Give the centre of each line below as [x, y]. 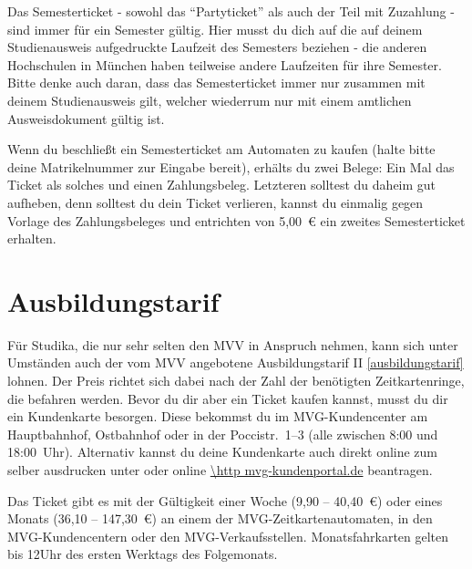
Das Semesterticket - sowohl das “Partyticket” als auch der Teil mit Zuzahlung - [231, 11]
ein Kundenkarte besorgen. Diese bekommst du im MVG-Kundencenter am [218, 416]
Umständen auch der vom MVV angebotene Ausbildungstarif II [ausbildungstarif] [236, 362]
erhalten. [32, 238]
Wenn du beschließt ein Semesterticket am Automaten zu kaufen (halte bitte [221, 149]
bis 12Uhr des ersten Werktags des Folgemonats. [143, 554]
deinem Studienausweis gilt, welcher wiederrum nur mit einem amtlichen [210, 100]
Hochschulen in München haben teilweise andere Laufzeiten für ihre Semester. [225, 64]
